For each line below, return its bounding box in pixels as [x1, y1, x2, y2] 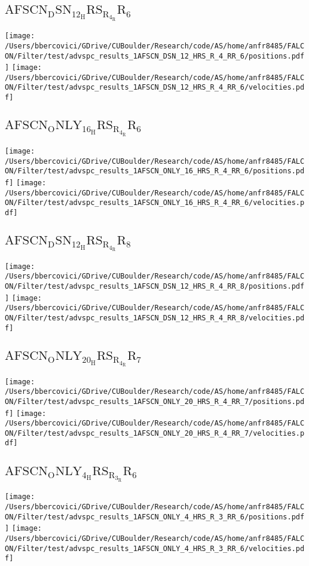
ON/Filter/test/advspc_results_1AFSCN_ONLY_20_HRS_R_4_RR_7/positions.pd [5, 397, 305, 406]
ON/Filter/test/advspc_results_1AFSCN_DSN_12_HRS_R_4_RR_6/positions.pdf [5, 51, 305, 60]
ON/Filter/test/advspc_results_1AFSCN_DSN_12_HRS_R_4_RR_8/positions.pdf [5, 282, 305, 291]
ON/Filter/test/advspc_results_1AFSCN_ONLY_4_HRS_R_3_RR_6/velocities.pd [5, 544, 305, 553]
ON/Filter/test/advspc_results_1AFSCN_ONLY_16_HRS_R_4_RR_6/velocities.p [5, 198, 305, 207]
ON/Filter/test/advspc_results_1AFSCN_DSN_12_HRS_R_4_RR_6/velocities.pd [5, 83, 305, 92]
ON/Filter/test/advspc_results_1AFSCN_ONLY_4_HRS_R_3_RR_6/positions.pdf [5, 512, 305, 521]
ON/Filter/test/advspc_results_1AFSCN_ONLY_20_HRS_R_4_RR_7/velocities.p [5, 429, 305, 437]
